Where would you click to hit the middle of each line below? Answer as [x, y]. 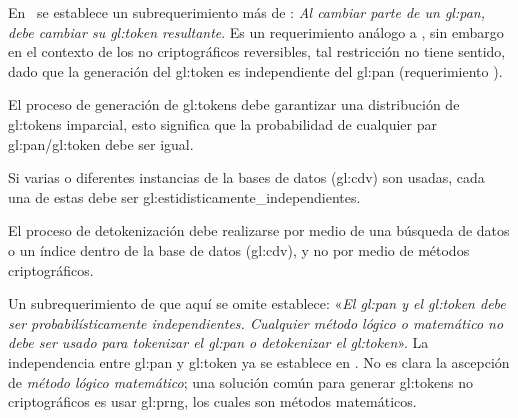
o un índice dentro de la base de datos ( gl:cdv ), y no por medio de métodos [239, 249]
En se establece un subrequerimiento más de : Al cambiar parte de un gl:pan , [246, 12]
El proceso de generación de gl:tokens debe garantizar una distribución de [234, 104]
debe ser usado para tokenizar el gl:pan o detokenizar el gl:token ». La [218, 342]
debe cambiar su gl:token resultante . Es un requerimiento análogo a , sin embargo [256, 31]
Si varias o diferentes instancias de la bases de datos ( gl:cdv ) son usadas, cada [246, 177]
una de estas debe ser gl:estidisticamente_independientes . [184, 196]
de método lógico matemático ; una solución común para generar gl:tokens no [241, 381]
